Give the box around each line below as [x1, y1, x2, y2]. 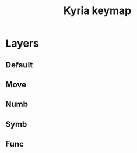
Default [5, 60, 33, 70]
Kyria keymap [63, 4, 132, 17]
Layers [5, 37, 39, 50]
